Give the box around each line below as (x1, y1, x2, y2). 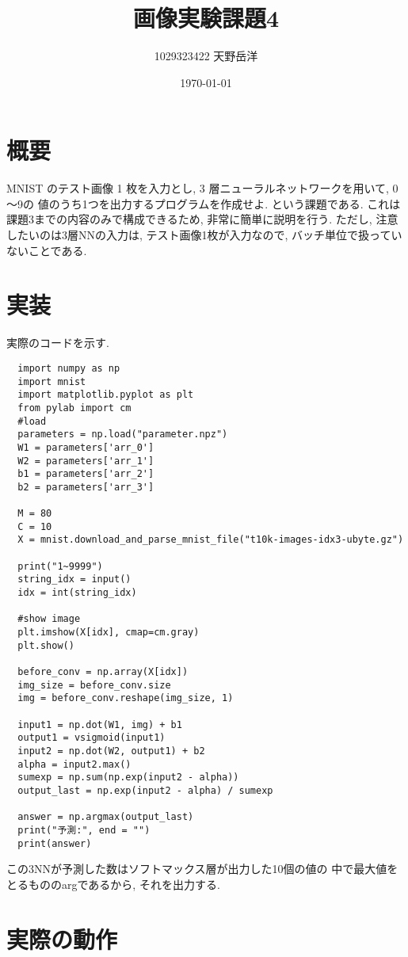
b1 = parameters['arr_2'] (17, 468, 154, 480)
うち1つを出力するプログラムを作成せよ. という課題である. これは (59, 195, 401, 212)
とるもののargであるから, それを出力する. (6, 875, 220, 892)
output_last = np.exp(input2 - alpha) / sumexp (17, 784, 273, 796)
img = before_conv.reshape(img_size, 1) (17, 692, 234, 704)
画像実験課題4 (132, 2, 280, 34)
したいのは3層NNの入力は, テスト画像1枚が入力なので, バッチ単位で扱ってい (6, 227, 402, 243)
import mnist (17, 376, 86, 387)
